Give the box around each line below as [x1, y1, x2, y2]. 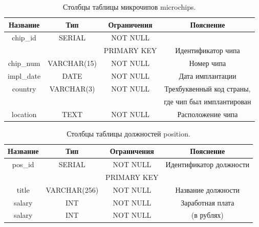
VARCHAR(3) [49, 83, 95, 94]
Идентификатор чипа [175, 45, 240, 56]
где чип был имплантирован [164, 96, 251, 106]
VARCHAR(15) [48, 58, 97, 69]
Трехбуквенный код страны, [164, 83, 251, 94]
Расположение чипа [177, 108, 238, 119]
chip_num [8, 58, 40, 69]
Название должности [175, 184, 240, 195]
